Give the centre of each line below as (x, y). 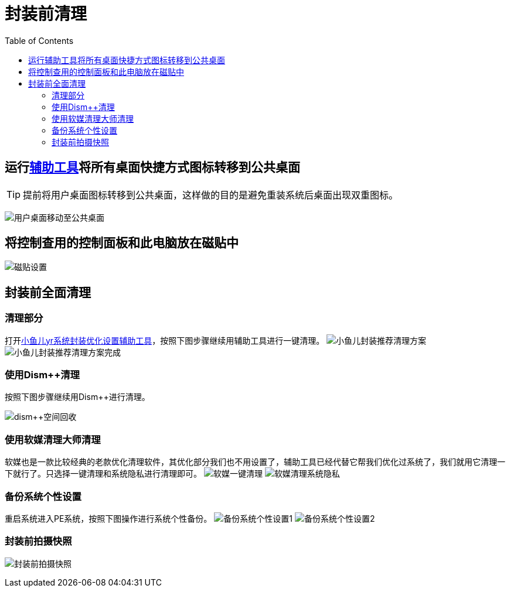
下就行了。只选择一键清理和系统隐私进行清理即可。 (103, 474)
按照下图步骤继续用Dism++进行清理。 (77, 397)
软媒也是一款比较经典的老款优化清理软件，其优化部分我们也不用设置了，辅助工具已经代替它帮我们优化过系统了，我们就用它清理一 (255, 462)
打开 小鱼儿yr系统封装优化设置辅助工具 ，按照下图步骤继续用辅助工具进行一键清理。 (165, 340)
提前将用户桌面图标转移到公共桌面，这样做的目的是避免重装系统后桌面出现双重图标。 (211, 195)
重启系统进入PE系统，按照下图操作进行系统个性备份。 (108, 518)
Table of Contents (39, 40)
